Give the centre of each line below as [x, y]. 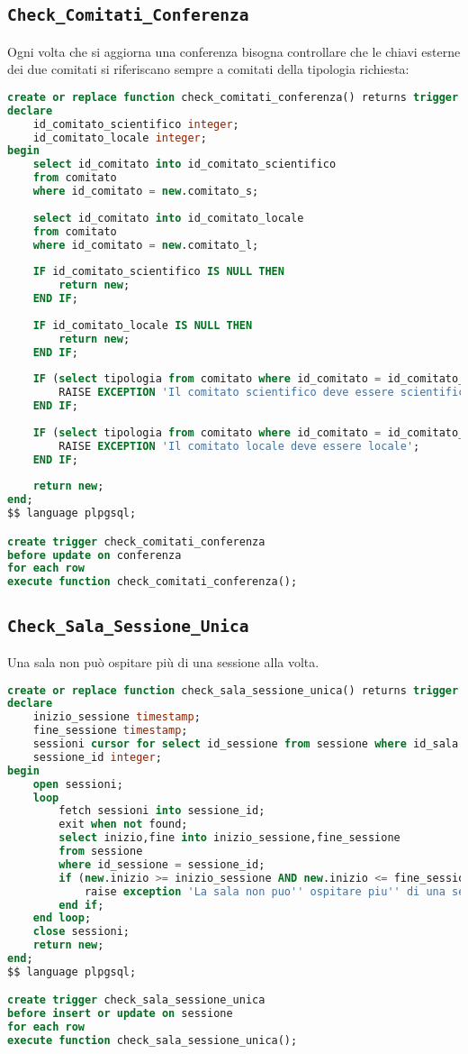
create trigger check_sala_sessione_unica [136, 1000]
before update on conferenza [94, 555]
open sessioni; [78, 784]
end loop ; [62, 918]
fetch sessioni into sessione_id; [162, 811]
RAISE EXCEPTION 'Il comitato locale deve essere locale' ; [239, 446]
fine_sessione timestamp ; [110, 731]
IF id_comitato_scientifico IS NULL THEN [158, 272]
